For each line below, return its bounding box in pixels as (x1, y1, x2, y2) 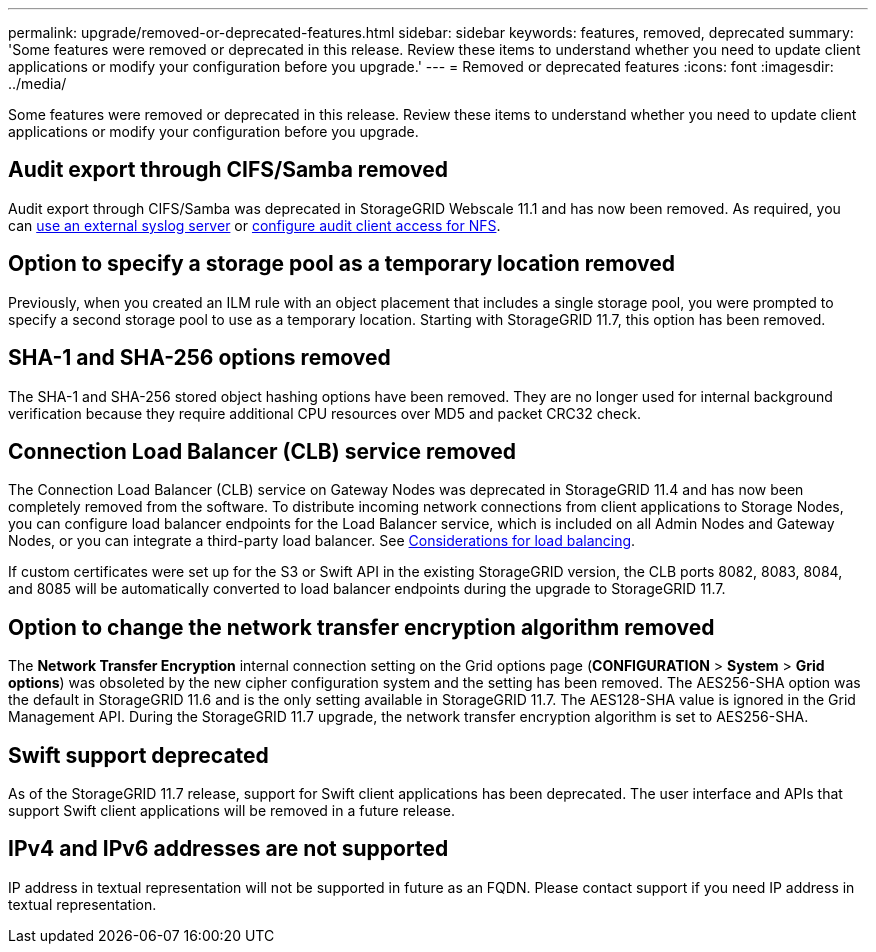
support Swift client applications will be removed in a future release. (8, 802, 456, 820)
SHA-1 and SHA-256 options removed (8, 345, 391, 371)
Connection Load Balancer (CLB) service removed (8, 438, 517, 464)
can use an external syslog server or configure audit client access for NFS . (8, 216, 501, 234)
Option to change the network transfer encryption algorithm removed (8, 614, 715, 640)
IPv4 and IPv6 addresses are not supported (8, 836, 449, 862)
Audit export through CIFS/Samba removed (8, 157, 449, 183)
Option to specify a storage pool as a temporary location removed (8, 251, 675, 277)
